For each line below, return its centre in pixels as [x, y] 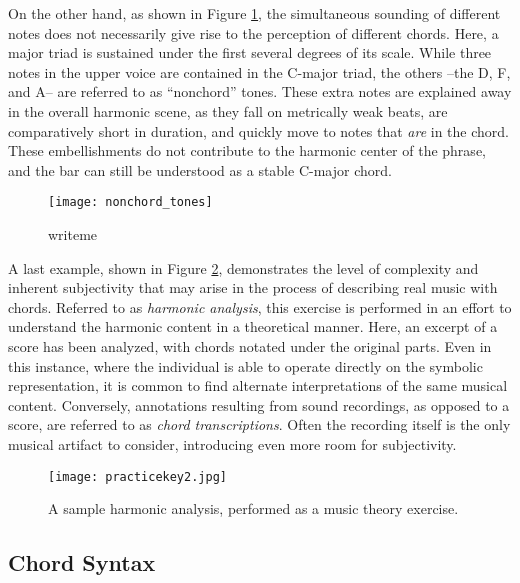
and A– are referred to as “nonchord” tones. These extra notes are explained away [260, 91]
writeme [73, 234]
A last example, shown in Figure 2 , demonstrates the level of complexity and [243, 267]
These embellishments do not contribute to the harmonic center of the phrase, [247, 150]
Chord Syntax [82, 562]
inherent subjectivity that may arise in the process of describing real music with [253, 287]
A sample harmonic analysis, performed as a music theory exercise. [253, 508]
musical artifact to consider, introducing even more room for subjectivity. [232, 443]
